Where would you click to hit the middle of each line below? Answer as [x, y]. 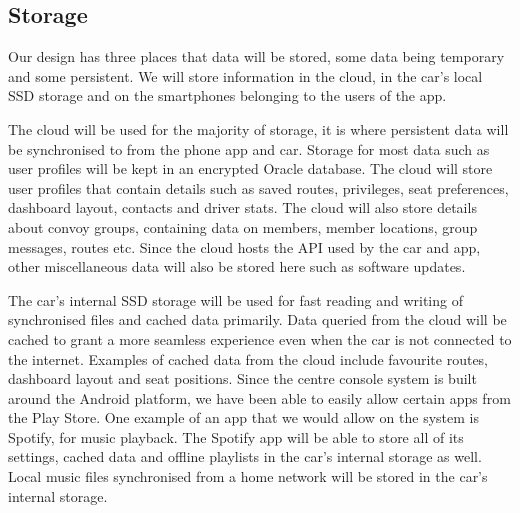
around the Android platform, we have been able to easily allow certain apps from [259, 397]
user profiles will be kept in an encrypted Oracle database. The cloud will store [250, 168]
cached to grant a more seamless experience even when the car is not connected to [260, 338]
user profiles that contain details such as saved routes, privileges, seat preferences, [258, 187]
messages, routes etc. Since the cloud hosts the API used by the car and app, [244, 246]
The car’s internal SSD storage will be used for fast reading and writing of [235, 299]
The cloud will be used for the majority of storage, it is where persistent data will [258, 128]
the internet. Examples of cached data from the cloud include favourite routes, [248, 358]
